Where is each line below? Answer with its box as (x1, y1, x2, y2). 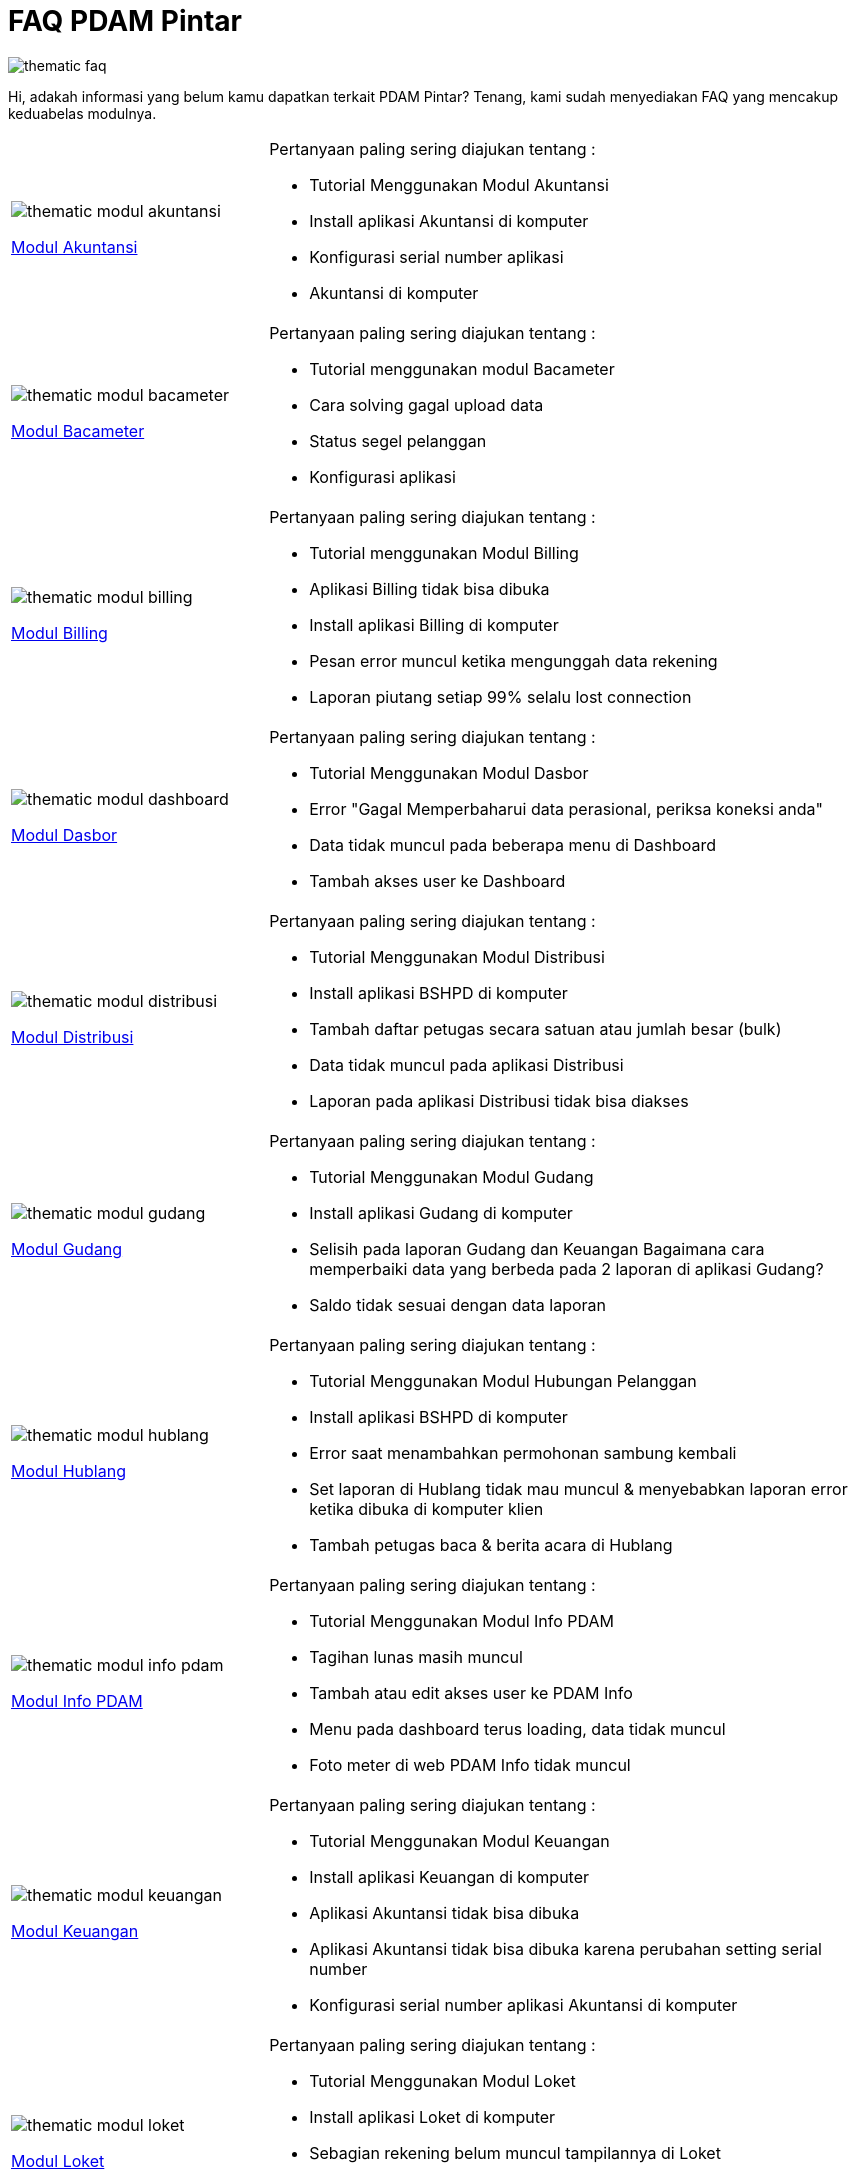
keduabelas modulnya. (8, 104, 157, 122)
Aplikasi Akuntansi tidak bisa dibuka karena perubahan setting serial (309, 1938, 822, 1959)
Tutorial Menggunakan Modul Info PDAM (309, 1610, 615, 1631)
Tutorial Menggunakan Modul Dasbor (309, 762, 589, 783)
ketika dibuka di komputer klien (309, 1498, 544, 1519)
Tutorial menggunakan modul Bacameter (309, 358, 615, 379)
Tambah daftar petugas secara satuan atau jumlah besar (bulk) (309, 1018, 782, 1039)
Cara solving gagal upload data (309, 394, 544, 415)
